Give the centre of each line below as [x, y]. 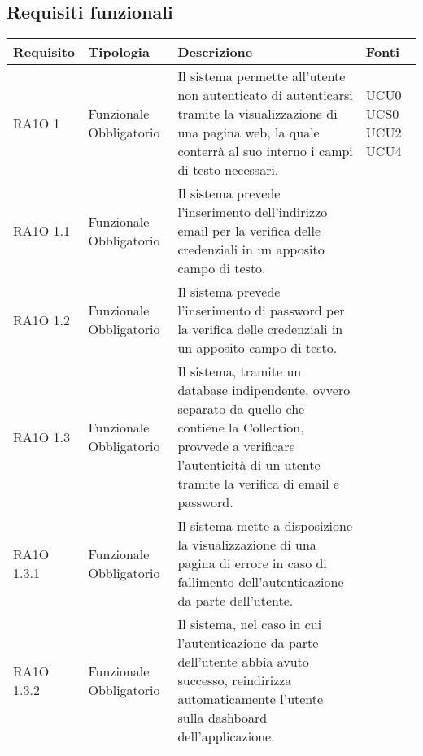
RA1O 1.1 [42, 231]
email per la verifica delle [249, 231]
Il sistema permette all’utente [262, 76]
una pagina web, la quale [249, 133]
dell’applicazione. [226, 736]
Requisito [44, 52]
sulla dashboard [222, 718]
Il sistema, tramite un [240, 371]
